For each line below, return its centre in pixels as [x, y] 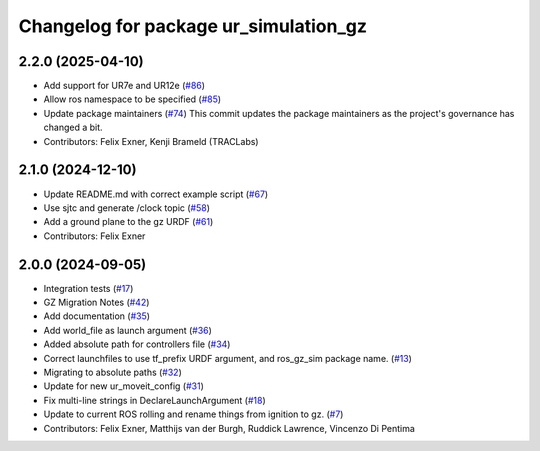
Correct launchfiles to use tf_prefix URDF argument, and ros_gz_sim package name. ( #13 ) [227, 358]
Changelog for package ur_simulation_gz [192, 26]
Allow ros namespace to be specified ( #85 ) [132, 99]
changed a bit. [73, 127]
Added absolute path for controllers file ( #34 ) [137, 344]
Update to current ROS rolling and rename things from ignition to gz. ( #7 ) [193, 414]
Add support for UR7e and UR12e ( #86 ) [124, 86]
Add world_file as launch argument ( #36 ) [127, 330]
